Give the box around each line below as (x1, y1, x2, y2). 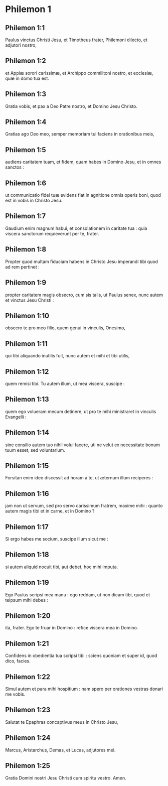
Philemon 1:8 (5, 245, 47, 254)
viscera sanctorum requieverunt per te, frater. (5, 230, 99, 236)
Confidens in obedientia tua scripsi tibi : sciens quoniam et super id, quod (5, 652, 157, 659)
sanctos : (5, 164, 24, 170)
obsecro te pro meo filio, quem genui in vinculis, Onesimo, (5, 325, 125, 331)
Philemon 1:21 (5, 639, 49, 648)
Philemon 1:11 (5, 339, 48, 348)
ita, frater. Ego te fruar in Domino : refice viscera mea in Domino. (5, 625, 138, 631)
